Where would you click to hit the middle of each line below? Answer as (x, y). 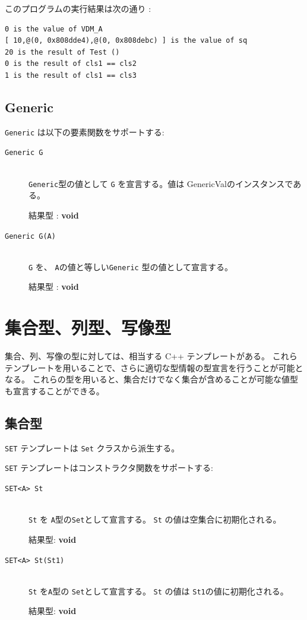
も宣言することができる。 (55, 390)
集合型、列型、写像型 (88, 328)
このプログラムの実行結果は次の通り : (78, 8)
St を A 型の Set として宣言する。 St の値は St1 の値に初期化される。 (159, 591)
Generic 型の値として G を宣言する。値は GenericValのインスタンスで (161, 183)
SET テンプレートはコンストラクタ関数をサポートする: (109, 468)
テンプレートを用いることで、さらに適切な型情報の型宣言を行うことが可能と (154, 367)
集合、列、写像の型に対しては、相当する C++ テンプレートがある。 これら (151, 356)
